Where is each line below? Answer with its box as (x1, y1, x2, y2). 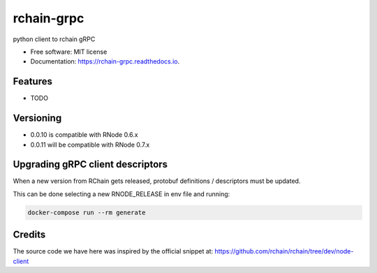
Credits (13, 229, 46, 241)
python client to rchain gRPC (13, 35, 96, 43)
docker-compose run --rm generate (27, 208, 146, 216)
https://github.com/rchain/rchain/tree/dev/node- (214, 247, 354, 256)
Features (13, 75, 52, 87)
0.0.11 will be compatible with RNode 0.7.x (30, 140, 150, 149)
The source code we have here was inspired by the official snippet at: (13, 247, 214, 256)
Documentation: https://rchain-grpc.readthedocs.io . (30, 57, 180, 66)
